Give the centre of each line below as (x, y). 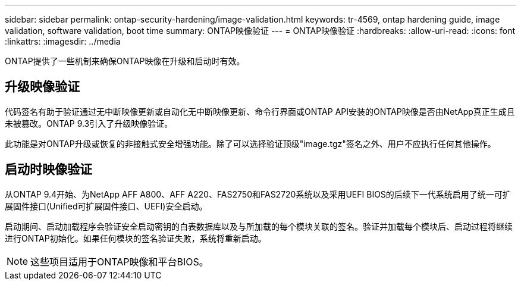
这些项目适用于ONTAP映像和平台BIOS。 (120, 261)
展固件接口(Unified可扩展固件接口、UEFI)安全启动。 (106, 206)
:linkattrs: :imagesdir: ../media (63, 41)
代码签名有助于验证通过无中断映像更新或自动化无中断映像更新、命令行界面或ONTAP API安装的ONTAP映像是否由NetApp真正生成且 (260, 111)
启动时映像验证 (48, 170)
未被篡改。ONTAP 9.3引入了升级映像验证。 (89, 123)
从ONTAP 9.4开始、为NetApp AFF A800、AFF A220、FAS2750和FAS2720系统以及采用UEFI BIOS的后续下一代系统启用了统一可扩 (258, 194)
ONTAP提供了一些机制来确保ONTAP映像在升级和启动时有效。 (125, 61)
